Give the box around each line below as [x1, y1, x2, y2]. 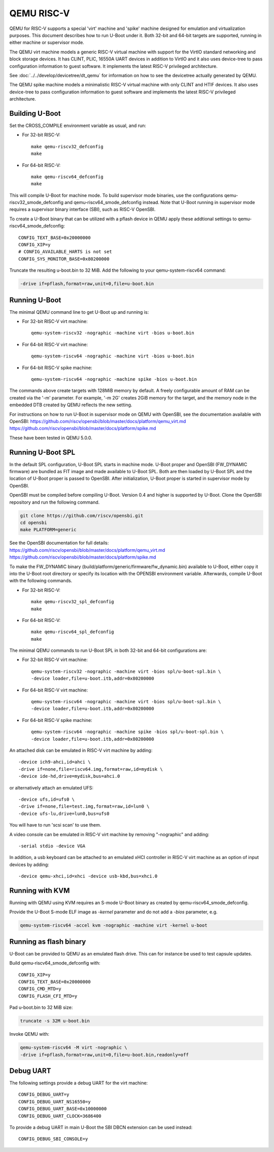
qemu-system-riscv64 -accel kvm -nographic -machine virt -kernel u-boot [20, 923, 208, 929]
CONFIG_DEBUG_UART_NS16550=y [18, 1099, 91, 1104]
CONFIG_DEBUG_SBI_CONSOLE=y [18, 1136, 88, 1142]
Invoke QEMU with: [9, 1031, 50, 1037]
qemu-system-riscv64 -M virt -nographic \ [20, 1045, 127, 1050]
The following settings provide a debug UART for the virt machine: [9, 1080, 148, 1086]
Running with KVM [9, 886, 70, 895]
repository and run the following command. [9, 499, 100, 505]
